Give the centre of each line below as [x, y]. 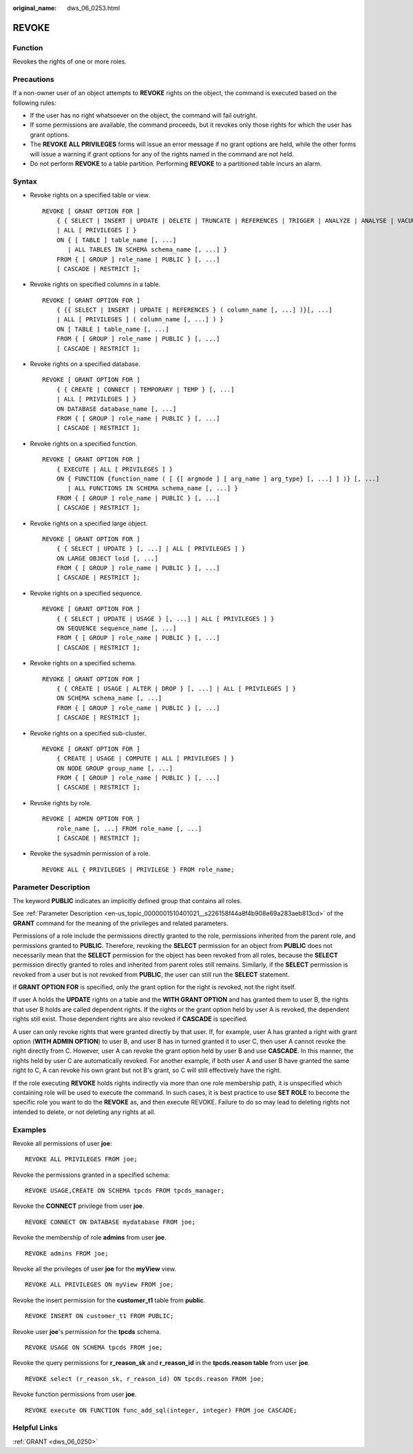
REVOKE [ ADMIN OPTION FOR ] [91, 819]
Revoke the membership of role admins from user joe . [89, 1238]
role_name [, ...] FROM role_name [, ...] [129, 828]
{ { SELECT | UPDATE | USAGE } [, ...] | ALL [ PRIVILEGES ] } [165, 618]
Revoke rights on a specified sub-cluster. [88, 733]
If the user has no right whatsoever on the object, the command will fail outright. [144, 115]
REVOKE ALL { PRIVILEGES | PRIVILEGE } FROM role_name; [138, 869]
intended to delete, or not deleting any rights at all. [84, 1112]
